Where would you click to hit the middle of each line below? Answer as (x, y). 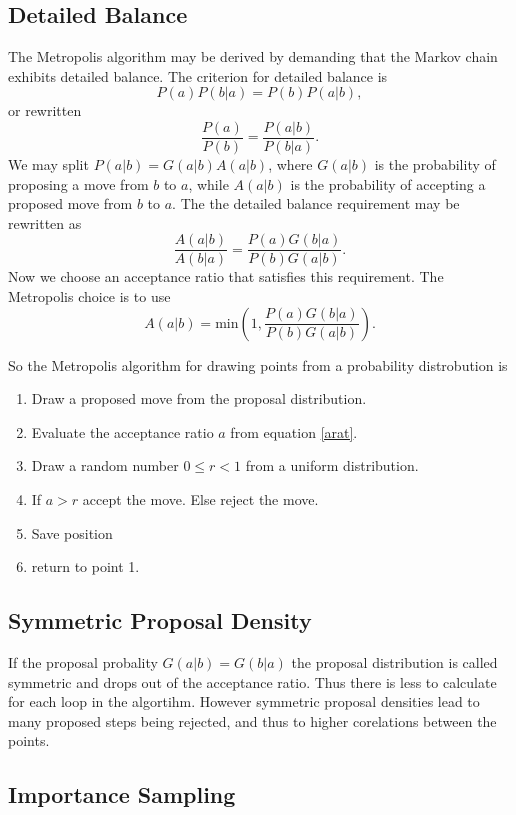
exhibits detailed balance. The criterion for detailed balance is (198, 75)
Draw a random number (105, 465)
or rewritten (45, 110)
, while (208, 183)
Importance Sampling (122, 794)
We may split (48, 164)
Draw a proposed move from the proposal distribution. (199, 398)
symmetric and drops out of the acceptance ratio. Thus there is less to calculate (252, 681)
